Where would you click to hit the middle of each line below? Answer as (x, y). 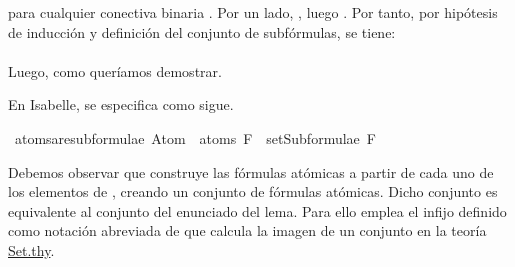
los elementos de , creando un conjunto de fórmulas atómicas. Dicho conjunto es (253, 191)
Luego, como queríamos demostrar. (115, 70)
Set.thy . (31, 249)
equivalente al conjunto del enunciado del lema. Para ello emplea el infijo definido (257, 210)
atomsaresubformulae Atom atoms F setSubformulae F (195, 137)
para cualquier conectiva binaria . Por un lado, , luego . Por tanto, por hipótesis (253, 12)
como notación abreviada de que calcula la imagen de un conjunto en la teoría (247, 230)
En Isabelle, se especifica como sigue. (121, 104)
